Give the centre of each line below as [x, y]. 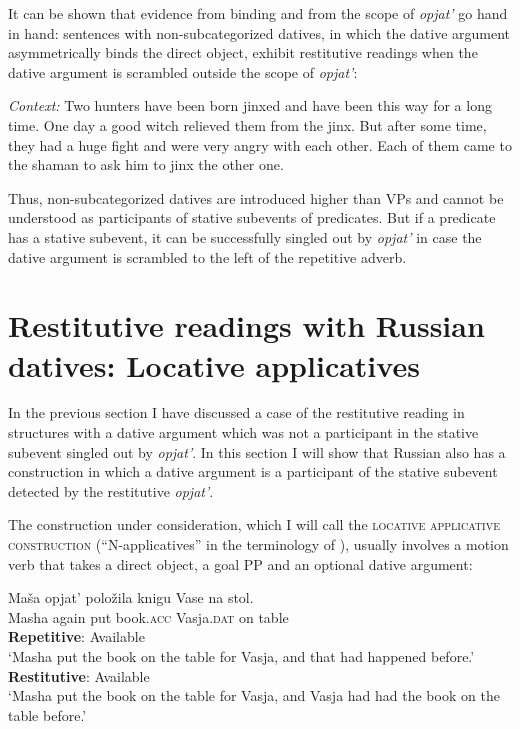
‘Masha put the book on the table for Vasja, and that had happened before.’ [241, 655]
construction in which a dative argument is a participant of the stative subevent [253, 471]
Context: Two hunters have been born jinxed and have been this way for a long [250, 105]
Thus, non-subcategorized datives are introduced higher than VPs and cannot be [256, 197]
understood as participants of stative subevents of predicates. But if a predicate [252, 217]
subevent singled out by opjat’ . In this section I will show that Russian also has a [257, 451]
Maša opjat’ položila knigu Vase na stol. [131, 597]
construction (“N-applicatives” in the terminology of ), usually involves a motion [258, 544]
